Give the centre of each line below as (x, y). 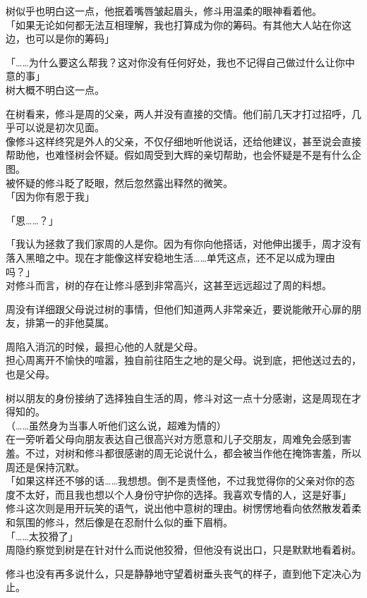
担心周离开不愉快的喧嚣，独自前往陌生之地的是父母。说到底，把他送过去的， (183, 360)
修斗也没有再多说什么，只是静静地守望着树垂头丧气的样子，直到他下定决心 (179, 573)
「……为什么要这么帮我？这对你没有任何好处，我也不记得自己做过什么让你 (175, 62)
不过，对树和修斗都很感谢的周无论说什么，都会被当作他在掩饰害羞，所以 (193, 453)
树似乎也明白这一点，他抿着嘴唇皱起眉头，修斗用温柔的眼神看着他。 (164, 11)
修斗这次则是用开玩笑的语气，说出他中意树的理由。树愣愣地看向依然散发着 (179, 508)
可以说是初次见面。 (60, 127)
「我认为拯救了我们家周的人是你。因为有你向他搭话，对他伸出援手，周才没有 (183, 244)
